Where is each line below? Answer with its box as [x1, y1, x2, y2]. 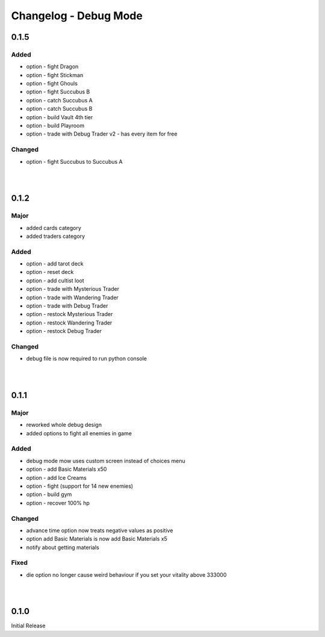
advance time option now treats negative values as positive [26, 527, 173, 534]
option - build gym [26, 491, 72, 498]
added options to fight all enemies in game [26, 429, 132, 437]
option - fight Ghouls [26, 80, 78, 87]
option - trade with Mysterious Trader [26, 285, 120, 293]
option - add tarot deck [26, 260, 84, 267]
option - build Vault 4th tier [26, 113, 93, 120]
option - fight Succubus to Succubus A [26, 158, 123, 165]
